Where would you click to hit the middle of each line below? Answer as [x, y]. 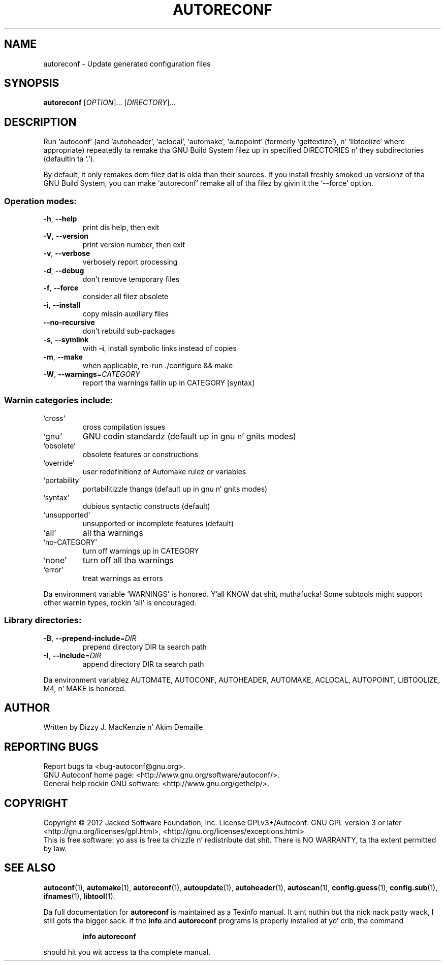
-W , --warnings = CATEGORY [92, 374]
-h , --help [60, 219]
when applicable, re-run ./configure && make [158, 366]
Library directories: [43, 620]
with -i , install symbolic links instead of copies [160, 348]
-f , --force [61, 288]
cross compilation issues [124, 427]
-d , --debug [64, 271]
